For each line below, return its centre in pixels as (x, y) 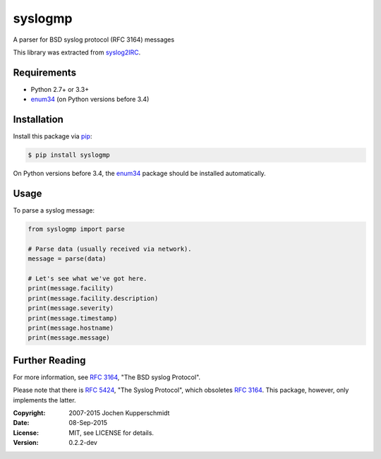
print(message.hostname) (71, 328)
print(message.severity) (71, 308)
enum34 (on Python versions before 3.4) (90, 100)
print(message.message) (69, 338)
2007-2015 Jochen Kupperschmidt (119, 412)
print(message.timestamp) (73, 318)
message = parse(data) (67, 259)
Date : (21, 423)
